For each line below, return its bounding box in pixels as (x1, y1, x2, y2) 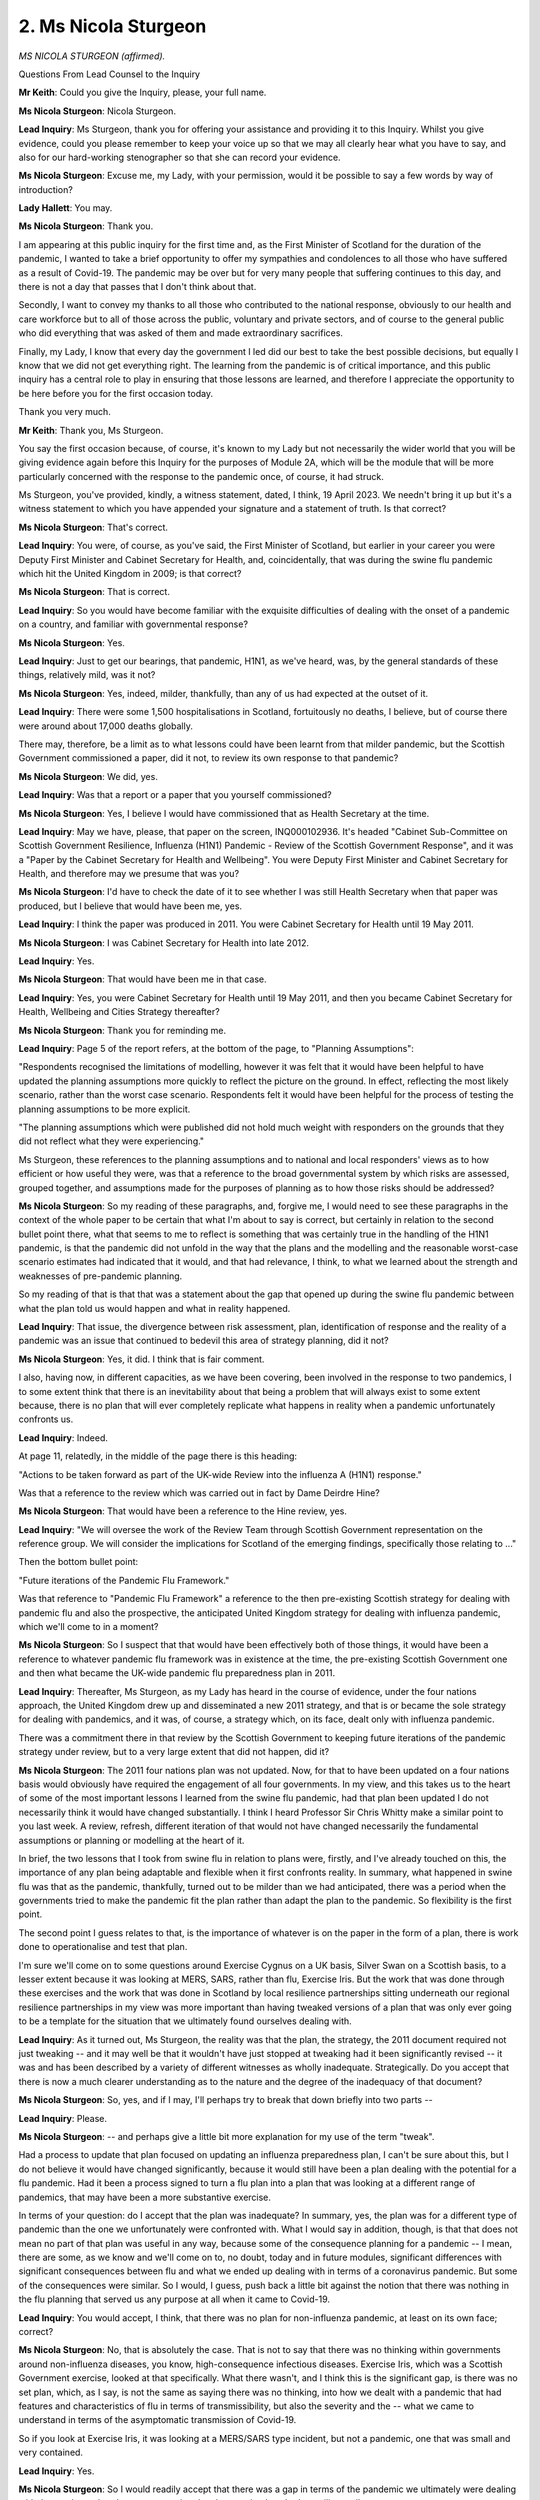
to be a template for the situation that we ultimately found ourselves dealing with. (18, 2015, 352, 2027)
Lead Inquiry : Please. (18, 2112, 108, 2124)
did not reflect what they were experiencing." (18, 1135, 205, 1147)
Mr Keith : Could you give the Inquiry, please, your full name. (18, 86, 267, 99)
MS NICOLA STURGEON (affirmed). (18, 50, 166, 62)
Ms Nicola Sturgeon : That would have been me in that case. (18, 973, 267, 985)
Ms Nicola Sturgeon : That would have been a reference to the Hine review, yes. (18, 1505, 347, 1517)
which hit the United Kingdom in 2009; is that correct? (18, 568, 242, 580)
